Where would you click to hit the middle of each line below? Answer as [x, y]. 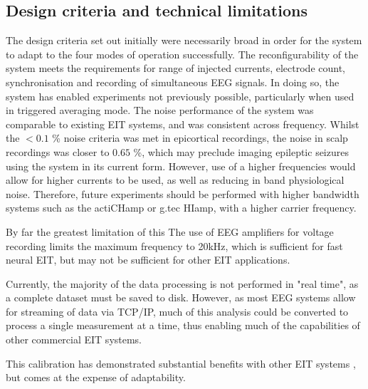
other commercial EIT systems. [74, 339]
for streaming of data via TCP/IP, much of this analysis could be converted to [177, 311]
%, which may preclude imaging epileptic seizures [241, 151]
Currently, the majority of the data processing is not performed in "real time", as [182, 283]
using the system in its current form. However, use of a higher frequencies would [181, 166]
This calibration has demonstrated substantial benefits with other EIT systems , [181, 363]
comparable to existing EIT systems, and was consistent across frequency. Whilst [183, 124]
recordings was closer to [58, 151]
